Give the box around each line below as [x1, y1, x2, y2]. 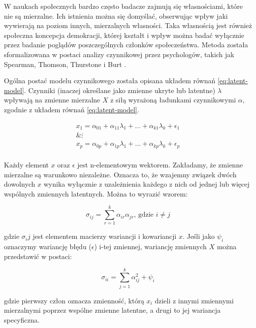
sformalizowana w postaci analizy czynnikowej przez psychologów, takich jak [4, 49, 234, 59]
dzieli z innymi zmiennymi [155, 295, 234, 305]
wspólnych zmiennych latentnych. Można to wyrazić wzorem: [4, 188, 188, 198]
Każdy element [4, 159, 49, 169]
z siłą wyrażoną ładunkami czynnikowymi [110, 95, 236, 105]
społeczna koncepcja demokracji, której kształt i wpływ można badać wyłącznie [4, 30, 245, 40]
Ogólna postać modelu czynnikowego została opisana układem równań [4, 75, 216, 86]
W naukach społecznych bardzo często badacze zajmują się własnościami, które [4, 1, 243, 11]
